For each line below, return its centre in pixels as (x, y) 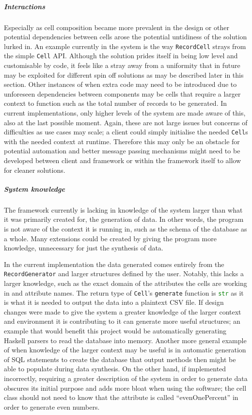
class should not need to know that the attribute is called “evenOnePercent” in (121, 397)
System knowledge (34, 189)
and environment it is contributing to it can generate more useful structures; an (122, 321)
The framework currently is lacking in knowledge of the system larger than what (123, 209)
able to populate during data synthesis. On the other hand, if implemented (115, 369)
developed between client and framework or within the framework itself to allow (123, 160)
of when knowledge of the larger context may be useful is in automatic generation (125, 350)
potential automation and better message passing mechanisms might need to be (122, 151)
